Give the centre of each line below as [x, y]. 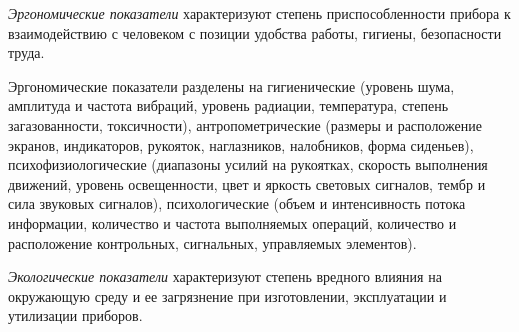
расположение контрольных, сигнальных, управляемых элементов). [212, 242]
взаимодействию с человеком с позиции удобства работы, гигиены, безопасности [255, 32]
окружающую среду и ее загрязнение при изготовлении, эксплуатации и [227, 295]
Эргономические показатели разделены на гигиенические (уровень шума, [231, 85]
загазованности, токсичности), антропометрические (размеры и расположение [245, 124]
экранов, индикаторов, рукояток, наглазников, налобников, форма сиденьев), [241, 144]
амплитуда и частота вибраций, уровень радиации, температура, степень [228, 105]
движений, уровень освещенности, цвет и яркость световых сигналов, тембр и [247, 183]
